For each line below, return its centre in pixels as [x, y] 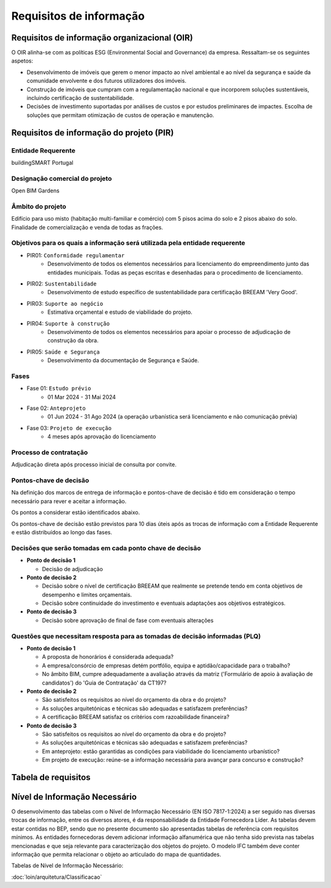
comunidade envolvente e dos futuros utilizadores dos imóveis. [107, 81]
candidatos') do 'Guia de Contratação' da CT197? [104, 683]
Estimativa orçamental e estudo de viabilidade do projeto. [120, 312]
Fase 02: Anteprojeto [56, 408]
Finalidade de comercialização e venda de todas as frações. [87, 227]
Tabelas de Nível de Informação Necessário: [67, 866]
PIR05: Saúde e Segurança [63, 352]
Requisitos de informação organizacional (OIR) [102, 38]
